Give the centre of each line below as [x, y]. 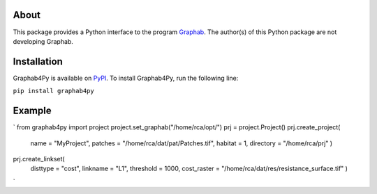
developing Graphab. [43, 41]
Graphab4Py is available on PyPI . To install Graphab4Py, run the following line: [126, 78]
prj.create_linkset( [39, 159]
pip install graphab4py [53, 91]
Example [32, 111]
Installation [38, 62]
